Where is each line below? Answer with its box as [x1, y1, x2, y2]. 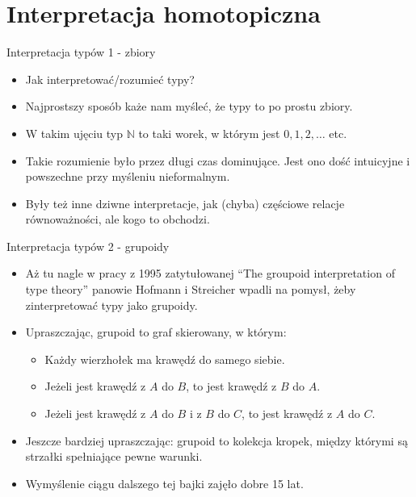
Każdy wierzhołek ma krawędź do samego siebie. [44, 350, 285, 367]
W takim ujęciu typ [25, 124, 123, 141]
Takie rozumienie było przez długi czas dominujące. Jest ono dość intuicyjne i [25, 152, 410, 169]
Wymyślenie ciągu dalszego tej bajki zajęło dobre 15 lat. [25, 474, 304, 491]
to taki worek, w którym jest [138, 124, 280, 141]
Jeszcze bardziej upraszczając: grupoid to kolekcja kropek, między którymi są [25, 432, 408, 449]
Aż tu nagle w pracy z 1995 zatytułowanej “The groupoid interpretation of [25, 265, 395, 282]
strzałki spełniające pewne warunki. [25, 448, 203, 465]
